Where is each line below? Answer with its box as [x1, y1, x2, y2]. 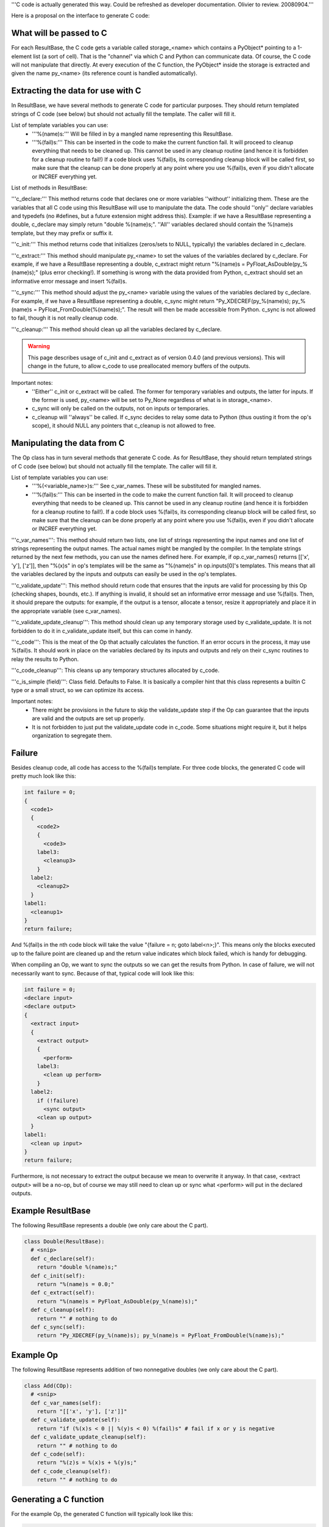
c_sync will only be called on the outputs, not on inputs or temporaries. [32, 405, 210, 412]
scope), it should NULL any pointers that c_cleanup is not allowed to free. [32, 422, 216, 429]
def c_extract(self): [30, 1289, 96, 1296]
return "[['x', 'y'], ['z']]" [37, 1408, 127, 1415]
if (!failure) [37, 1097, 79, 1104]
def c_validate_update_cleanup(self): [30, 1434, 146, 1441]
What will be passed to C [11, 28, 108, 38]
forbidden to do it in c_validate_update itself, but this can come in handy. [11, 627, 193, 635]
